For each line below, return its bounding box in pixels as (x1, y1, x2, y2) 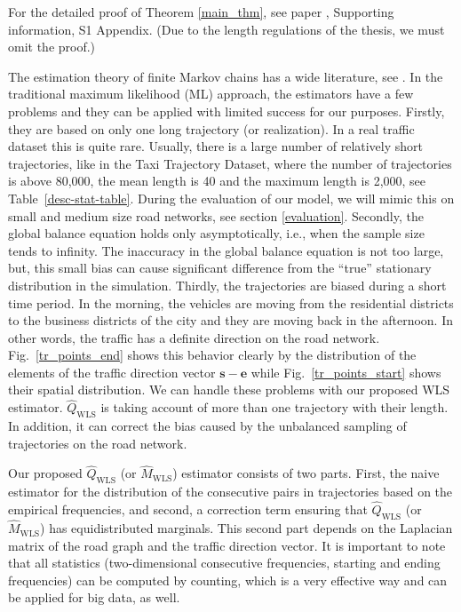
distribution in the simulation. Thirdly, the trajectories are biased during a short (8, 275, 447, 294)
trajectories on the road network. (8, 433, 187, 452)
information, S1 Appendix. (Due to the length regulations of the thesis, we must (8, 20, 445, 38)
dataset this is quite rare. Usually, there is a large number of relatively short (8, 137, 424, 155)
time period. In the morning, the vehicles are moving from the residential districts (8, 293, 454, 312)
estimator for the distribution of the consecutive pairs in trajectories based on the (8, 482, 453, 501)
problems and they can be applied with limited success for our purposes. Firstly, (8, 101, 445, 120)
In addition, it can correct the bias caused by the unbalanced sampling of (8, 417, 407, 435)
